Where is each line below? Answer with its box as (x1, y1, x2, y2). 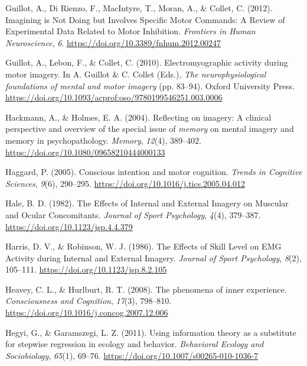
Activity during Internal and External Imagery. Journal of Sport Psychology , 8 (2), (5, 251, 302, 264)
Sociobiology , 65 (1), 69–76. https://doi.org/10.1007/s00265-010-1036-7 (5, 349, 259, 361)
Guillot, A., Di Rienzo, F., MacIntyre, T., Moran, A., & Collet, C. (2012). (5, 2, 273, 14)
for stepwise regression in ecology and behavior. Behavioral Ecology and (5, 338, 264, 350)
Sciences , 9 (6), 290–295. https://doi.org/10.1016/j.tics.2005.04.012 (5, 177, 245, 189)
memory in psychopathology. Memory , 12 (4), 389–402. (5, 134, 201, 146)
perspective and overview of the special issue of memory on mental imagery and (5, 122, 294, 135)
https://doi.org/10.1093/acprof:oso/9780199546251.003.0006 (5, 91, 223, 103)
